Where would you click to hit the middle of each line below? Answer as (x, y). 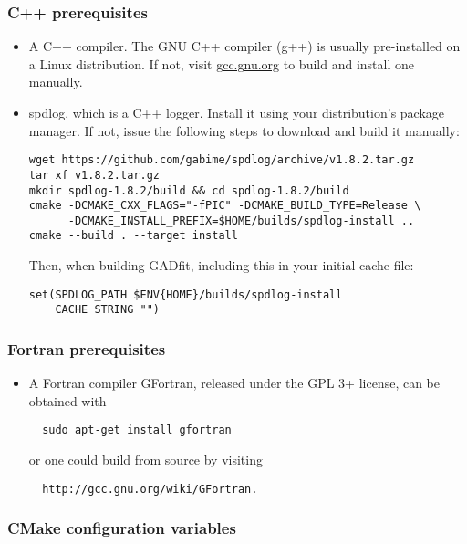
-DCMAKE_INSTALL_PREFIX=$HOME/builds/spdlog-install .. (241, 220)
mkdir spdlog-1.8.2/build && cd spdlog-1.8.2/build (189, 190)
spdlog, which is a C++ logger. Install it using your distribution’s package (237, 112)
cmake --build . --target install (133, 236)
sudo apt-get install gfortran (137, 430)
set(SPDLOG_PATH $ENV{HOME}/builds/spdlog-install (186, 294)
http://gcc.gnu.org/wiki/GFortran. (150, 489)
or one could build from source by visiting (145, 460)
